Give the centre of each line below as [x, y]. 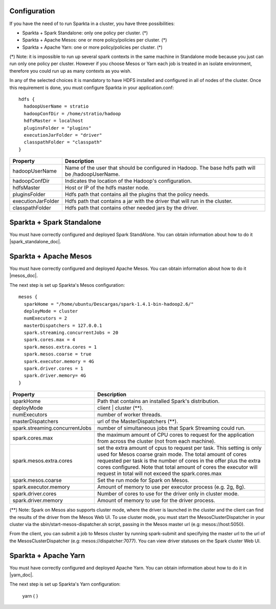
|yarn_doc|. [21, 575]
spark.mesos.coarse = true [57, 354]
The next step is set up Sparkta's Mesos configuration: [67, 285]
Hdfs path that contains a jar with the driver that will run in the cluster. [148, 201]
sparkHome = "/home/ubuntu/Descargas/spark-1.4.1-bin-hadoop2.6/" [109, 304]
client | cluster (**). [120, 408]
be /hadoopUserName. [92, 174]
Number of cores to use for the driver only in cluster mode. [168, 494]
